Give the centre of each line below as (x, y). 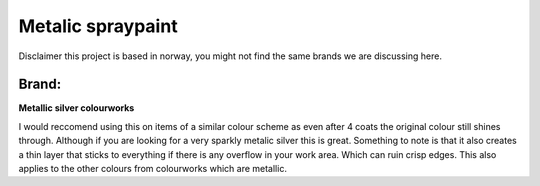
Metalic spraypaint (98, 26)
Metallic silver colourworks (76, 108)
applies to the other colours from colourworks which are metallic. (152, 169)
